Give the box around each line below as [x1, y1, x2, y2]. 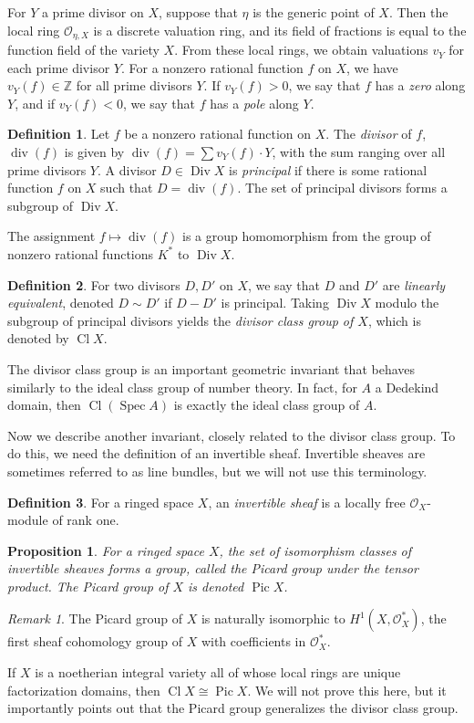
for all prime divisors [76, 76, 192, 95]
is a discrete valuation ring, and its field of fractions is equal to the [93, 20, 467, 39]
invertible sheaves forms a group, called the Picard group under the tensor [7, 559, 418, 578]
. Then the [388, 3, 448, 21]
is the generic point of [252, 3, 375, 21]
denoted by [7, 329, 69, 348]
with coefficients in [201, 632, 306, 651]
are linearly [382, 275, 446, 294]
